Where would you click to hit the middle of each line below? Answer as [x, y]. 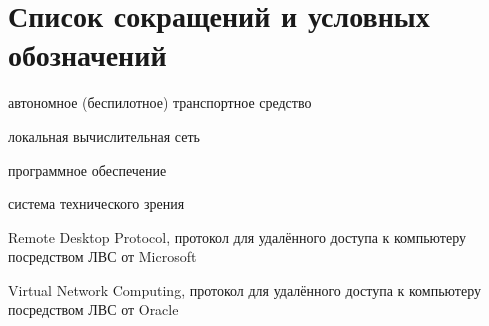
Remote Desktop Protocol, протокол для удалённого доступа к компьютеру [237, 236]
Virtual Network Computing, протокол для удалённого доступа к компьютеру [244, 289]
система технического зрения [96, 203]
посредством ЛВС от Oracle [93, 309]
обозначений [87, 54]
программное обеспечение [87, 169]
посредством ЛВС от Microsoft [102, 256]
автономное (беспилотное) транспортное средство [160, 102]
